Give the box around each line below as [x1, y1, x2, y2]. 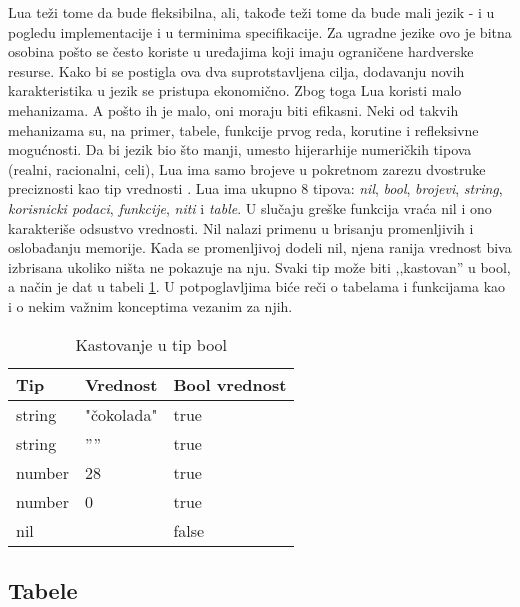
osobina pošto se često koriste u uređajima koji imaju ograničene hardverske [8, 41, 474, 62]
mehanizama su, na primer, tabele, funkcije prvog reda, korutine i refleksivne [8, 119, 479, 140]
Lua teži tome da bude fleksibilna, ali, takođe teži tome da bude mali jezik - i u [8, 2, 495, 22]
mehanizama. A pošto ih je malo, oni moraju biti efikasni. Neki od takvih [8, 99, 459, 120]
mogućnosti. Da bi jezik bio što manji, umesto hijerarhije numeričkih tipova [8, 139, 472, 160]
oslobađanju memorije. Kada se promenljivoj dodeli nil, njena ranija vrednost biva [8, 237, 512, 258]
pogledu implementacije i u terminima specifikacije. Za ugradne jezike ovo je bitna [8, 21, 512, 42]
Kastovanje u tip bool [75, 332, 228, 356]
